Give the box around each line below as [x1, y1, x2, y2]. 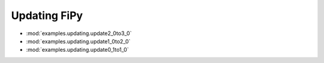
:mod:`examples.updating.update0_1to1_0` [26, 46, 129, 53]
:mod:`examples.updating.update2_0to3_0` [26, 30, 132, 37]
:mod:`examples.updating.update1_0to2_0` [26, 37, 131, 45]
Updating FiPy [11, 9, 83, 22]
